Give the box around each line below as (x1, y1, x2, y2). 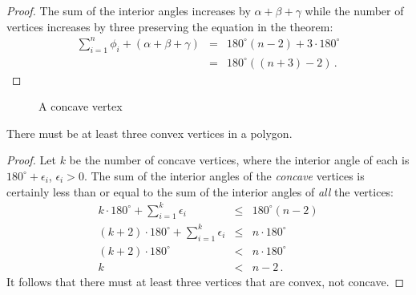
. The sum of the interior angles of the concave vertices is (83, 167, 365, 184)
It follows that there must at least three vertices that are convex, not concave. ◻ (6, 273, 405, 289)
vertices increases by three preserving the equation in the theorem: (6, 18, 333, 34)
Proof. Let (6, 152, 56, 168)
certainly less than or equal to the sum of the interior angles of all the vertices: (6, 183, 394, 200)
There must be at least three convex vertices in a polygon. (6, 124, 293, 141)
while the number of (305, 2, 404, 18)
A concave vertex (38, 98, 123, 115)
